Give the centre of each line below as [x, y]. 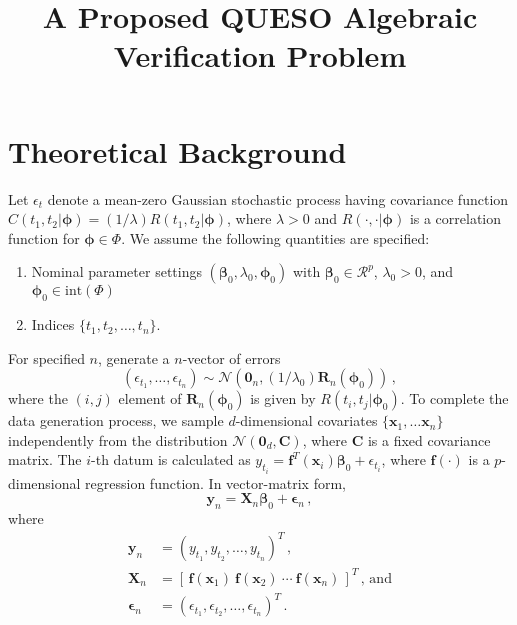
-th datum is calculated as [171, 459]
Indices [53, 324]
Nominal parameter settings [116, 271]
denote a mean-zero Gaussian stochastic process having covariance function [278, 198]
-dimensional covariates [306, 420]
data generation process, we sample [116, 420]
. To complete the [454, 398]
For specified [46, 357]
